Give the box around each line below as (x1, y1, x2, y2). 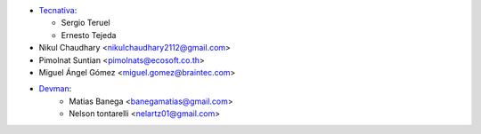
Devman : (38, 83, 72, 94)
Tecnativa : (38, 5, 77, 15)
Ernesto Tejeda (61, 29, 117, 40)
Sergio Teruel (61, 18, 110, 28)
